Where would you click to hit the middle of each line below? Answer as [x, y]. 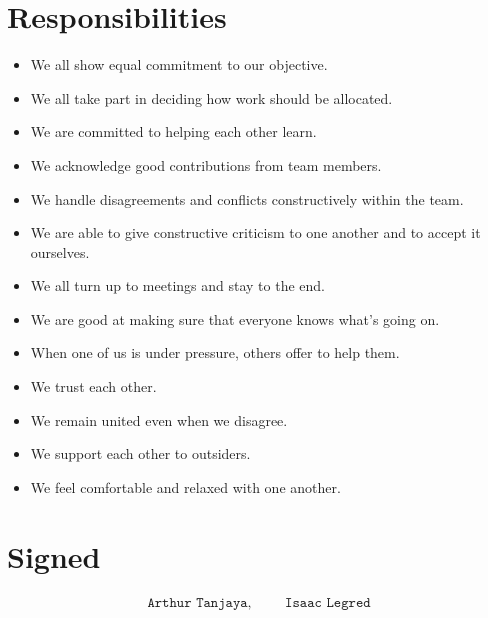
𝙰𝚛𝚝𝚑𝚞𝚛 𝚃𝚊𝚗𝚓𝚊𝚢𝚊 [197, 602]
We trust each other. [93, 386]
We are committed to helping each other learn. [173, 131]
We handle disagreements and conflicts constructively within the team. [247, 198]
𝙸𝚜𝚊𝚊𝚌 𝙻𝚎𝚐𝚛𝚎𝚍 [328, 602]
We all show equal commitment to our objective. [179, 64]
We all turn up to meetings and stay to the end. [177, 285]
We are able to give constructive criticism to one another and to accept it [255, 232]
